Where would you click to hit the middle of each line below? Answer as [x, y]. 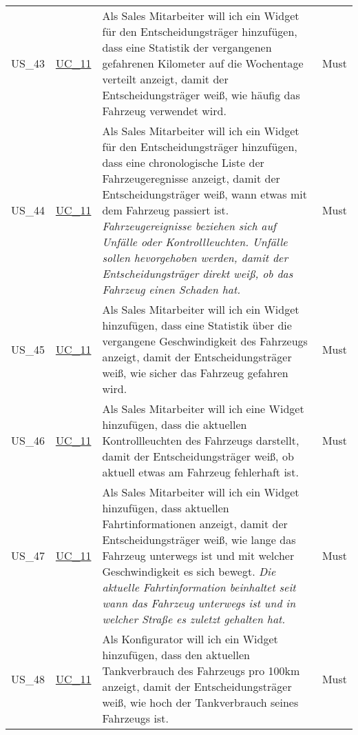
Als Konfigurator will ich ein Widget [190, 639]
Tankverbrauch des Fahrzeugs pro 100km [201, 671]
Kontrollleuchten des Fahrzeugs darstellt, [201, 440]
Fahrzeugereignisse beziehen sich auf [189, 226]
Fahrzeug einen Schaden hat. [171, 289]
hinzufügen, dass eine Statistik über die [197, 325]
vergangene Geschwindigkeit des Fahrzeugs [205, 341]
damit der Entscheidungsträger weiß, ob [198, 456]
